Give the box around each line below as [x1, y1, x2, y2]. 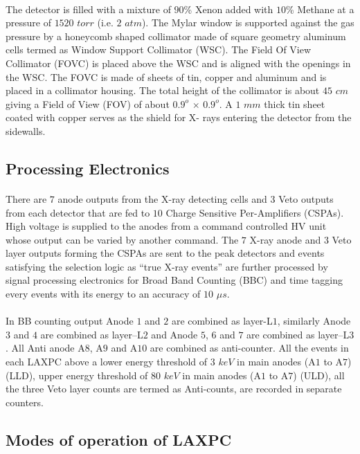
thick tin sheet [264, 96, 325, 111]
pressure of [6, 15, 51, 30]
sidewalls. [6, 123, 46, 138]
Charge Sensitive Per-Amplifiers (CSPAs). [165, 205, 344, 219]
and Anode [151, 327, 198, 341]
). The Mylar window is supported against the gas [141, 15, 354, 30]
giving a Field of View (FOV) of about [6, 96, 170, 111]
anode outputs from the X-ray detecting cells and [57, 191, 267, 206]
